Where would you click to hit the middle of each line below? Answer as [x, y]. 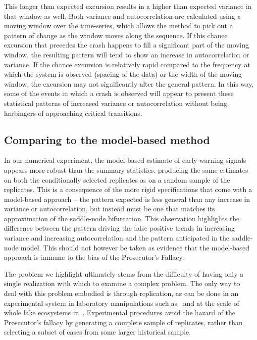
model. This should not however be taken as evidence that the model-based [135, 247]
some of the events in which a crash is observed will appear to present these [119, 93]
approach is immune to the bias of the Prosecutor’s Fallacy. [94, 257]
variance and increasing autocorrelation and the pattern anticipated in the [117, 238]
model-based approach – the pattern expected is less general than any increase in [127, 199]
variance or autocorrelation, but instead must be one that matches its [110, 209]
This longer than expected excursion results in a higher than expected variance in [128, 6]
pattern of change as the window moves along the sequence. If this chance [116, 35]
